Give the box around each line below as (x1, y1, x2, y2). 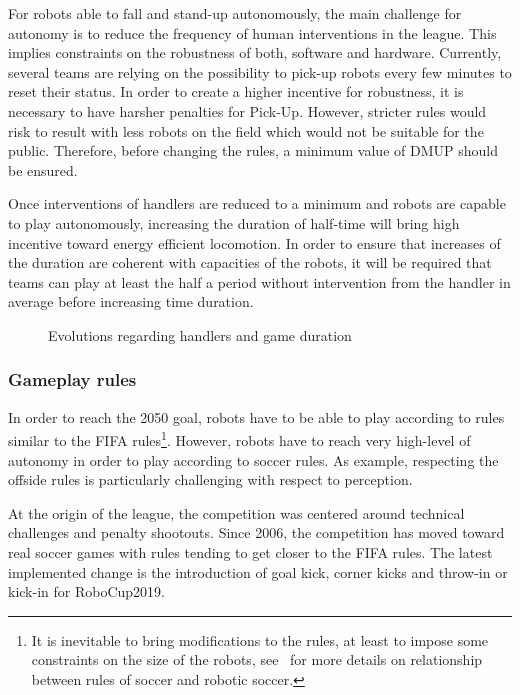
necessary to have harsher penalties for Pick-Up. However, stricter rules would (8, 100, 487, 121)
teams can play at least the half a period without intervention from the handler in (8, 271, 511, 292)
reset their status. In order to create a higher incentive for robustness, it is (8, 81, 464, 102)
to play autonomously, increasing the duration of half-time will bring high (8, 212, 460, 233)
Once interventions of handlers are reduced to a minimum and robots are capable (8, 193, 506, 214)
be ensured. (8, 159, 78, 180)
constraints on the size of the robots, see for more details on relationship (31, 649, 483, 670)
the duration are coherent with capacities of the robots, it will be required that (8, 252, 492, 273)
